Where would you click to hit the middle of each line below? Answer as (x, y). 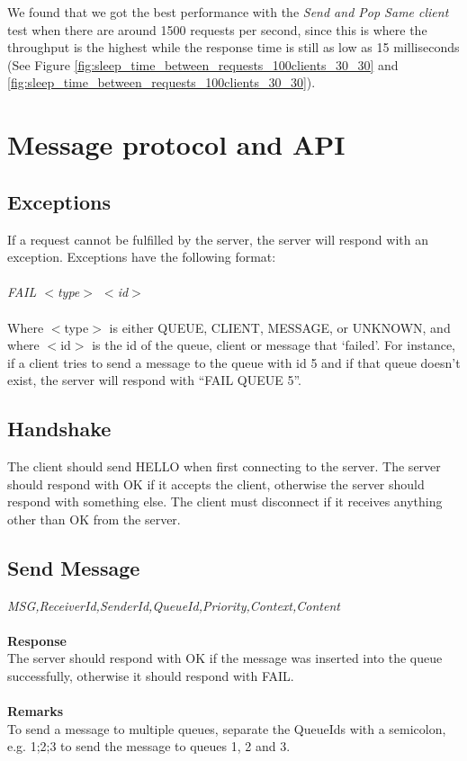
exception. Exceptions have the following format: (142, 257)
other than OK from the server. (94, 519)
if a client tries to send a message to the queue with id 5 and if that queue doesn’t (234, 362)
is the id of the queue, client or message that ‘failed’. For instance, (274, 345)
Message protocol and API (176, 144)
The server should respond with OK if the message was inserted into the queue (225, 658)
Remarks (36, 711)
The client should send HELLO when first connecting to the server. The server (224, 466)
